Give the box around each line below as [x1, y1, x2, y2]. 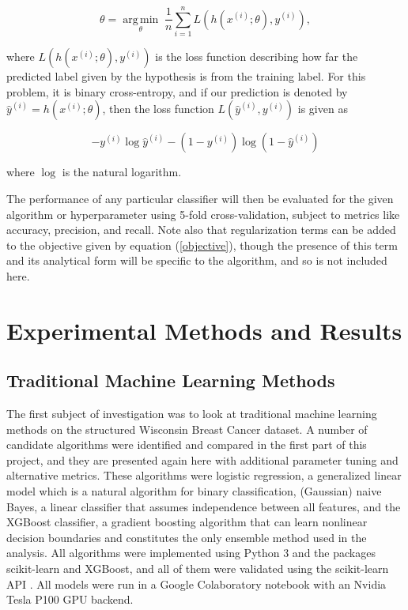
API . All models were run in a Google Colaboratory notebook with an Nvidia [6, 575, 387, 592]
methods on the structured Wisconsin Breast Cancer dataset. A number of [6, 420, 368, 437]
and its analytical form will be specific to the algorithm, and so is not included [6, 252, 387, 269]
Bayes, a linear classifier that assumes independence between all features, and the [6, 498, 401, 514]
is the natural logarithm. [62, 164, 182, 180]
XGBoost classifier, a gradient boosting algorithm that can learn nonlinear [6, 514, 368, 530]
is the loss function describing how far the [155, 48, 358, 65]
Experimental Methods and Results [6, 314, 402, 346]
